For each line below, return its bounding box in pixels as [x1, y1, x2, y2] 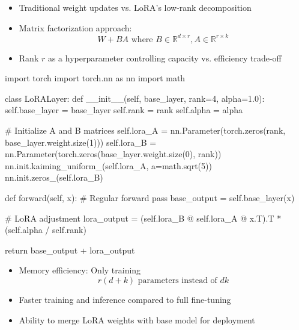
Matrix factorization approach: [19, 21, 132, 34]
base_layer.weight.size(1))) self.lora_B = [5, 135, 157, 148]
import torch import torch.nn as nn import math [5, 72, 186, 84]
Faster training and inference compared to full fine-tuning [19, 293, 231, 305]
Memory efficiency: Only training [19, 264, 141, 276]
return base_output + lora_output [5, 243, 135, 256]
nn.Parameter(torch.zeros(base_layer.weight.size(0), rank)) [5, 148, 222, 160]
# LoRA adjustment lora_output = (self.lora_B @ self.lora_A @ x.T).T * [5, 211, 282, 224]
